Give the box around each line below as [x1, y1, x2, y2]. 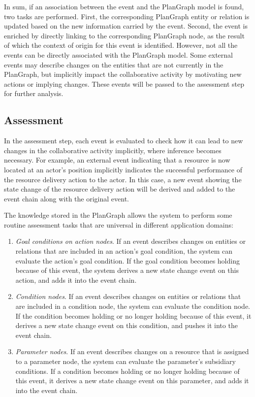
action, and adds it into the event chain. [15, 274, 137, 285]
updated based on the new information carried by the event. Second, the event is [4, 21, 248, 31]
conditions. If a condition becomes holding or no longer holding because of [15, 365, 240, 376]
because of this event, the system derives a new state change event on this [15, 265, 239, 275]
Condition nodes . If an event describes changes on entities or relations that [15, 291, 241, 301]
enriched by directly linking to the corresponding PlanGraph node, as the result [4, 30, 245, 40]
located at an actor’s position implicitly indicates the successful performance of [4, 164, 242, 174]
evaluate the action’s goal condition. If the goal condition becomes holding [15, 255, 240, 265]
